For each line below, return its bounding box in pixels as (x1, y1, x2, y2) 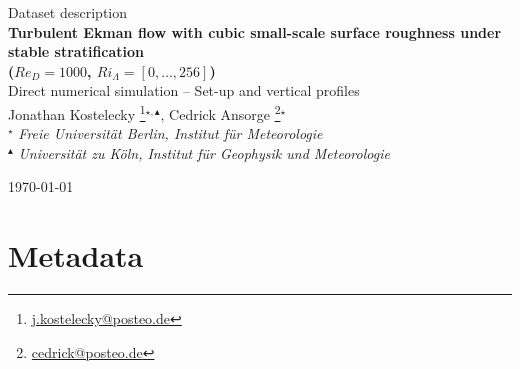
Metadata (8, 235, 144, 276)
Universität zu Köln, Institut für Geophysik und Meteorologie (18, 142, 390, 163)
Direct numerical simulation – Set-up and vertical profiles (8, 80, 360, 101)
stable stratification (8, 41, 145, 62)
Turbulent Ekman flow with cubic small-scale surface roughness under (8, 21, 502, 42)
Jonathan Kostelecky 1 (8, 100, 146, 124)
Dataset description (8, 2, 127, 22)
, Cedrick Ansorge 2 (160, 100, 281, 124)
